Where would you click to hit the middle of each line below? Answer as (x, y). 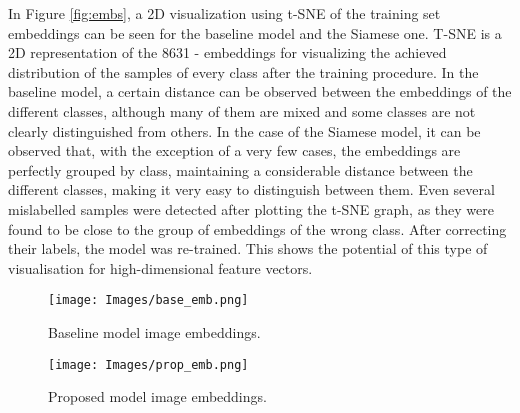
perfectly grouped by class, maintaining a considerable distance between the (240, 169)
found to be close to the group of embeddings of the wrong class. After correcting (257, 228)
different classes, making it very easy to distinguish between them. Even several (251, 189)
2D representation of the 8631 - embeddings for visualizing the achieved (227, 52)
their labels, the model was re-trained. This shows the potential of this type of (248, 248)
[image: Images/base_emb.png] (148, 300)
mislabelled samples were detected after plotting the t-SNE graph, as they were (251, 208)
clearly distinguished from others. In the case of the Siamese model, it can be (244, 130)
